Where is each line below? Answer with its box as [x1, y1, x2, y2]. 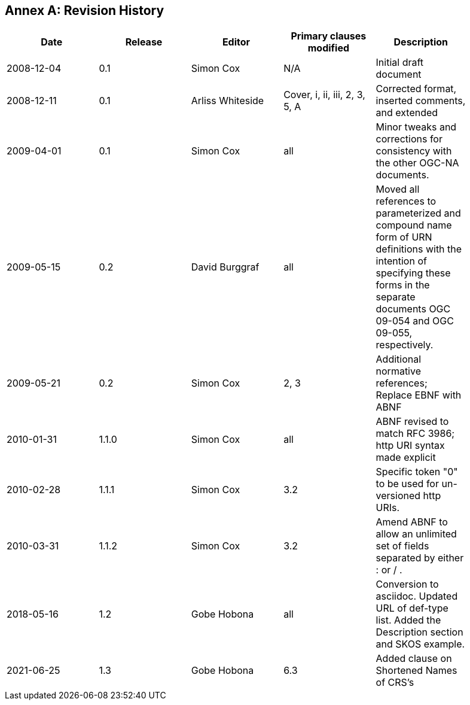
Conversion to [376, 578, 439, 591]
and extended [376, 107, 438, 119]
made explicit [376, 451, 436, 464]
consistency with [376, 145, 452, 157]
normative [376, 365, 421, 378]
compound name [376, 219, 452, 232]
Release [125, 36, 163, 48]
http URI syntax [376, 439, 445, 452]
